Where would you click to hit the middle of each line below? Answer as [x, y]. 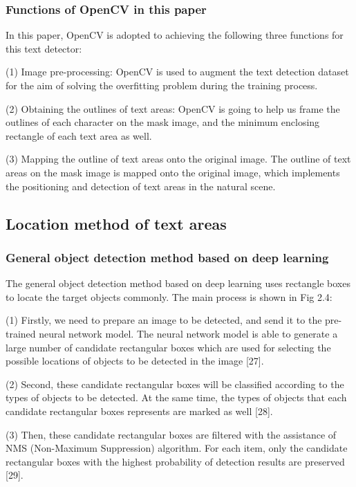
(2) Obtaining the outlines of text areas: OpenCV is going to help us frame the [173, 108]
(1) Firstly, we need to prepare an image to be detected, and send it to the [164, 320]
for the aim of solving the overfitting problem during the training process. [162, 85]
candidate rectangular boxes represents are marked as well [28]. [139, 411]
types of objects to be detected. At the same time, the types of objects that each [176, 397]
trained [21, 333]
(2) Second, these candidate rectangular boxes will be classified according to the [175, 384]
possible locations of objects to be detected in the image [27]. [135, 361]
